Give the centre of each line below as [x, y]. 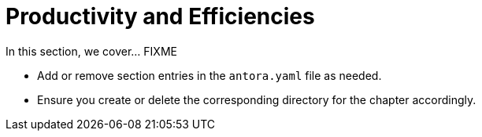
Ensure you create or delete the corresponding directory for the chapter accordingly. [257, 99]
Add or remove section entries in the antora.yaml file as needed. [209, 75]
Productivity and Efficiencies [160, 16]
